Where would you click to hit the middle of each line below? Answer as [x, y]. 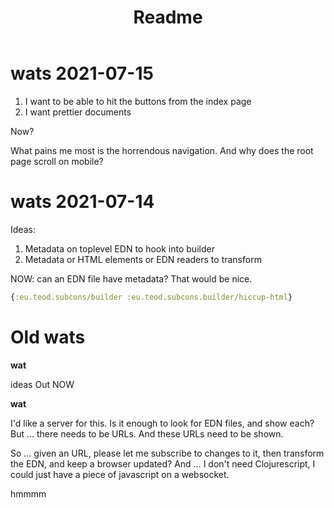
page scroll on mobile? [57, 161]
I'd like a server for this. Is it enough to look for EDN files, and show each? [162, 423]
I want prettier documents [78, 112]
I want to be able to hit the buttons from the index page [138, 101]
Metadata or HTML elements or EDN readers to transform [143, 259]
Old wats [48, 337]
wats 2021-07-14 [82, 202]
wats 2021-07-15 [82, 73]
